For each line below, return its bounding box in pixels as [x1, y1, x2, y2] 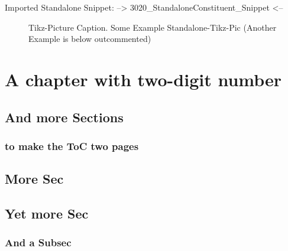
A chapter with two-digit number [5, 67, 282, 91]
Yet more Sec [5, 204, 89, 222]
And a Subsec [5, 235, 72, 250]
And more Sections [5, 107, 124, 126]
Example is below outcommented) [28, 32, 151, 45]
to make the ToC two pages [5, 138, 139, 153]
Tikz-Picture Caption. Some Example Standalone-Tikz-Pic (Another [28, 21, 277, 33]
